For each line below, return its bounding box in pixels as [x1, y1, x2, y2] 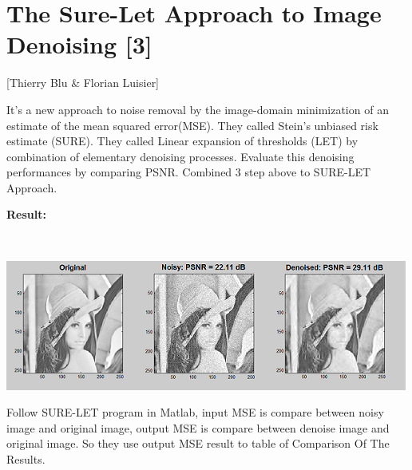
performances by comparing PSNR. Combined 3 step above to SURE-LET [6, 164, 371, 180]
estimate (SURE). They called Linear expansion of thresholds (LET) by [6, 132, 359, 149]
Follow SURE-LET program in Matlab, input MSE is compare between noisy [6, 404, 384, 421]
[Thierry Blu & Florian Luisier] [6, 74, 160, 91]
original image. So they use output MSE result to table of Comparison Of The [6, 435, 390, 452]
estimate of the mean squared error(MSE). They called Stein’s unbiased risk [6, 117, 378, 133]
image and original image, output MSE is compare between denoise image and [6, 419, 390, 436]
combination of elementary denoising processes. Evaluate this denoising [6, 148, 355, 164]
